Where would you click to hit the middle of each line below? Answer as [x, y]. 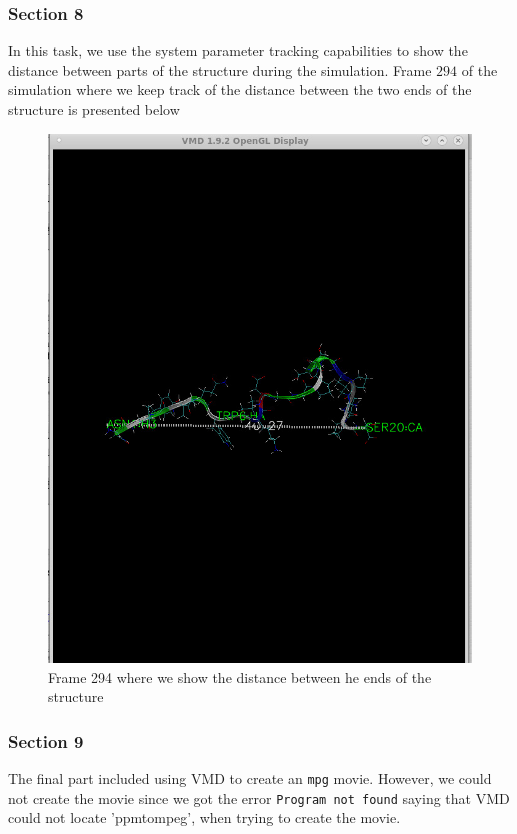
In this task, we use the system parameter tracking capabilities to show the [238, 50]
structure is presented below [94, 109]
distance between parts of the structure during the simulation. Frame [220, 69]
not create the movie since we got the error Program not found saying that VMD [259, 797]
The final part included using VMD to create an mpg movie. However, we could [250, 777]
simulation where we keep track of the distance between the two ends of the [240, 89]
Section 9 [46, 740]
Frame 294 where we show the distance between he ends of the [240, 676]
